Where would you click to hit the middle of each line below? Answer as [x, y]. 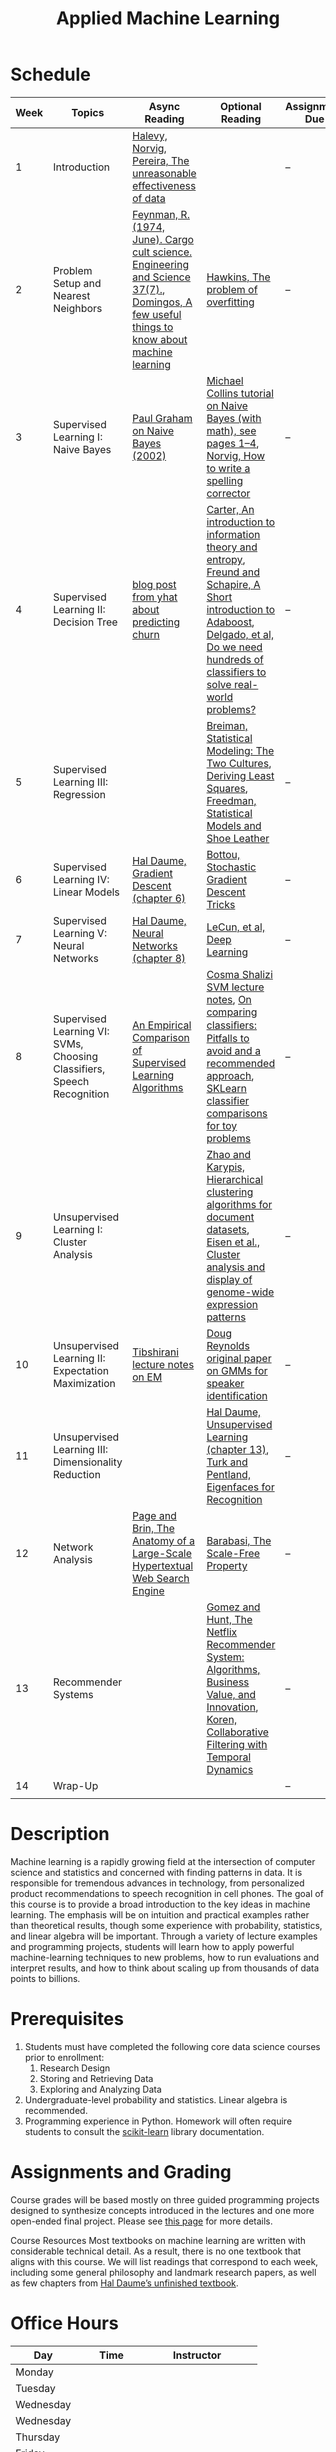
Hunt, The [229, 1619]
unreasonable [164, 173]
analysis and [236, 1267]
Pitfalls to [228, 1038]
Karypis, [226, 1167]
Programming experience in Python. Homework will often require [158, 2121]
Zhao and [229, 1154]
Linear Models [86, 892]
